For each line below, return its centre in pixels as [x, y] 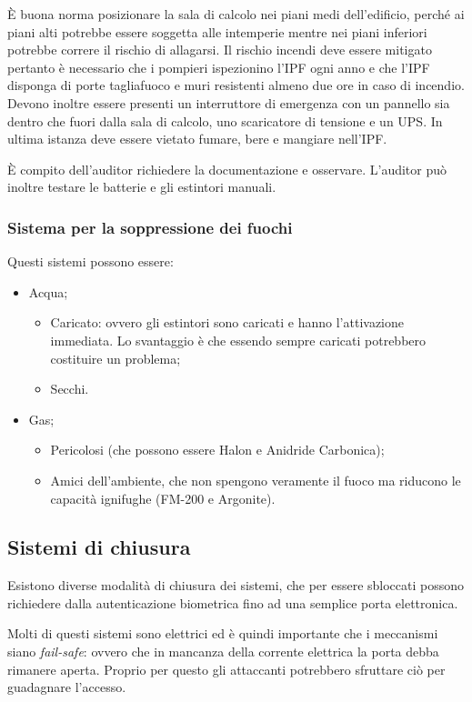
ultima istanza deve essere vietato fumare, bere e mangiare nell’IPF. [197, 139]
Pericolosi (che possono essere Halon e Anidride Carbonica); [217, 450]
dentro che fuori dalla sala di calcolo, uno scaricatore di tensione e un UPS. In [225, 120]
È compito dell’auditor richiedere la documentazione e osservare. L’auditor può [227, 169]
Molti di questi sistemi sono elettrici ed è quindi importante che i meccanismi [223, 633]
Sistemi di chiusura [99, 547]
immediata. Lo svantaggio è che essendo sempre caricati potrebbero [238, 340]
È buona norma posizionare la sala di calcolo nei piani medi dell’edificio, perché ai [236, 14]
